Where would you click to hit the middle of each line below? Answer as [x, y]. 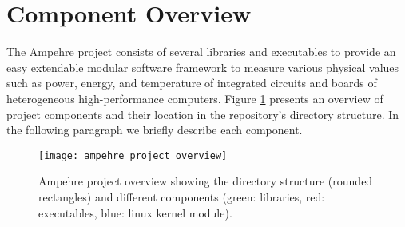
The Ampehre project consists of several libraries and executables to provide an [201, 52]
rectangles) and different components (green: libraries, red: [182, 196]
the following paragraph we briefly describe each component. [155, 130]
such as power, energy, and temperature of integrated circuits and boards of [192, 83]
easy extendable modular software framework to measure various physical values [203, 67]
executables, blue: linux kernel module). [135, 212]
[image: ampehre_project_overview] [133, 155]
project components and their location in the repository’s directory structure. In [203, 114]
